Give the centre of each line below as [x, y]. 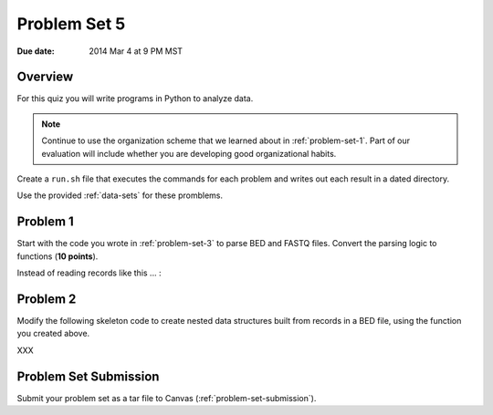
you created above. [53, 334]
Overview [45, 77]
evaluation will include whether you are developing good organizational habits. [189, 153]
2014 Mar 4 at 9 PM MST [136, 51]
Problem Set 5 [71, 24]
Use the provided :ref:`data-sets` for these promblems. [120, 195]
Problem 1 [46, 222]
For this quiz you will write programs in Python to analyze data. [135, 99]
